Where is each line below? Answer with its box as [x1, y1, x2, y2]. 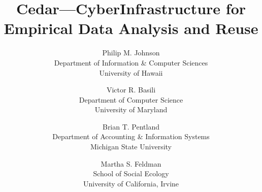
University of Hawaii [99, 67, 163, 78]
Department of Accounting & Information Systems [52, 131, 210, 142]
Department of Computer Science [79, 94, 183, 105]
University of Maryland [94, 104, 168, 115]
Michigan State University [90, 141, 172, 152]
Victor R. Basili [106, 84, 156, 95]
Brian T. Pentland [102, 121, 160, 132]
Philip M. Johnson [102, 47, 160, 58]
